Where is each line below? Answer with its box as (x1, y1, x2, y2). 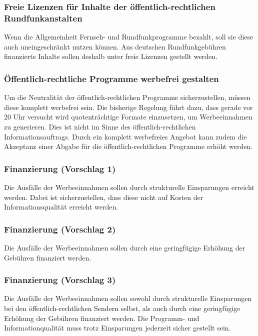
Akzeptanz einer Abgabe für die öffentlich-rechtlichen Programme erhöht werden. (4, 141, 253, 151)
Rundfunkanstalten (4, 11, 82, 24)
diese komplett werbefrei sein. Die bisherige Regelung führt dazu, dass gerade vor (4, 101, 253, 112)
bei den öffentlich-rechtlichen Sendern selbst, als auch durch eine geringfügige (4, 302, 240, 313)
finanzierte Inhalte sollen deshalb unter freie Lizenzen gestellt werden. (4, 51, 217, 61)
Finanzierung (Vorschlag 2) (4, 222, 116, 235)
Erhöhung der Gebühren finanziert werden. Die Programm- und (4, 312, 199, 323)
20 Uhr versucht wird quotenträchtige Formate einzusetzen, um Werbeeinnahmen (4, 111, 252, 122)
